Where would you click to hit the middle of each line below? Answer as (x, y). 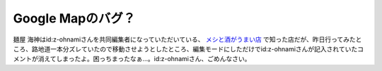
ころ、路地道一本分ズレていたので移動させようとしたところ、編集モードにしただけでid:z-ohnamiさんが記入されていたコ (189, 49)
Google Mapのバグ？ (74, 18)
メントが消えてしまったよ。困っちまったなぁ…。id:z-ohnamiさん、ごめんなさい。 (132, 59)
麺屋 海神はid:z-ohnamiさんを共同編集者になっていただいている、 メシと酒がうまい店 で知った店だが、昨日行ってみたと (187, 39)
